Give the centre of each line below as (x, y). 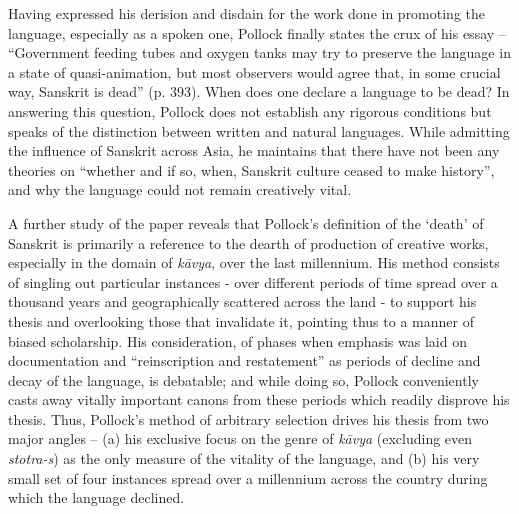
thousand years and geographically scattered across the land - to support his (242, 301)
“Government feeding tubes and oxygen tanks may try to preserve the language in (259, 52)
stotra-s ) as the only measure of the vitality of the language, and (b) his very (244, 458)
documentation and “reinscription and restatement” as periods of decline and (244, 360)
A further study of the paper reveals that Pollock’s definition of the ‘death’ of (246, 222)
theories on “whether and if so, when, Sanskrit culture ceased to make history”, (251, 169)
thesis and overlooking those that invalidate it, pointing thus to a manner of (241, 320)
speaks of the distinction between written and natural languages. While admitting (259, 130)
